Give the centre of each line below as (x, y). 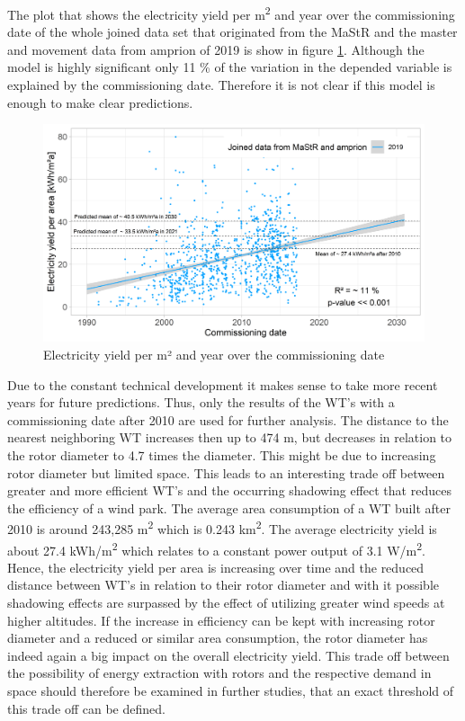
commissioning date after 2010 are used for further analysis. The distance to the (228, 419)
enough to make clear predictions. (100, 102)
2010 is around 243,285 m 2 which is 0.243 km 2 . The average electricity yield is (222, 528)
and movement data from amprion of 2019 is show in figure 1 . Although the (216, 49)
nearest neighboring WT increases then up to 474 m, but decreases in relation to (230, 437)
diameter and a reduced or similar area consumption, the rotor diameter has (218, 638)
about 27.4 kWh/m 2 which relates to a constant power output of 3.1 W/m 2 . (217, 548)
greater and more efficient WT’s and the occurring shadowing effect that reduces (229, 490)
